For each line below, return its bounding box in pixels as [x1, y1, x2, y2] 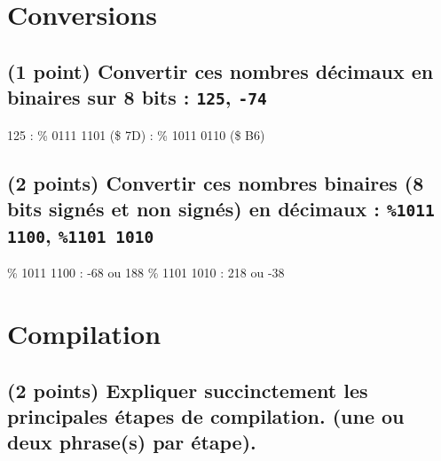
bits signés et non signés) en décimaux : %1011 [7, 194, 435, 222]
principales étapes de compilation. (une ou [7, 402, 405, 430]
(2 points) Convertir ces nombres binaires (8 [7, 168, 424, 196]
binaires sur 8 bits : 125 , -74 [7, 83, 267, 111]
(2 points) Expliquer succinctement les [7, 376, 368, 403]
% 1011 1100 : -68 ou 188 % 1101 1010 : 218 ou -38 [7, 263, 285, 282]
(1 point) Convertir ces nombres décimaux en [7, 57, 434, 84]
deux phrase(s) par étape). [7, 428, 256, 456]
